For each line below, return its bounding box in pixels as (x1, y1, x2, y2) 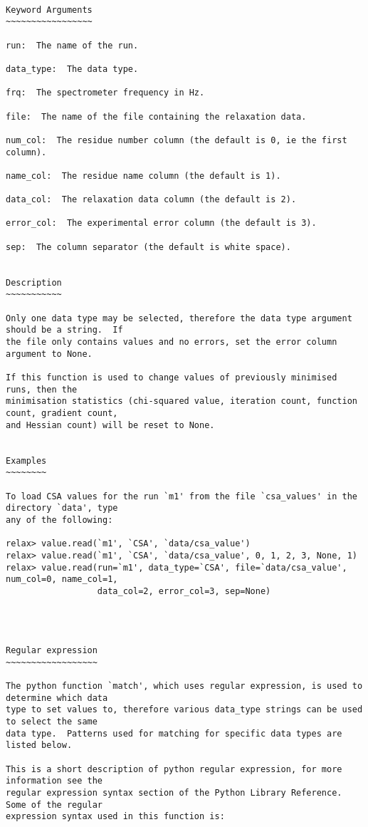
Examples (6, 455, 47, 466)
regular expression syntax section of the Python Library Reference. (6, 787, 342, 798)
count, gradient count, (6, 407, 118, 418)
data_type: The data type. (6, 63, 139, 74)
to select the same (6, 717, 98, 727)
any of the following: (6, 514, 113, 525)
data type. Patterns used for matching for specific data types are (6, 728, 342, 739)
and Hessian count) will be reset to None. (6, 420, 215, 430)
